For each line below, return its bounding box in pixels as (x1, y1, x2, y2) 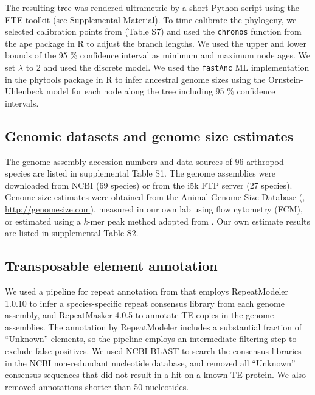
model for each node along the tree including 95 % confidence (46, 85, 275, 97)
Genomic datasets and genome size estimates (5, 126, 294, 145)
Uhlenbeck (5, 85, 44, 97)
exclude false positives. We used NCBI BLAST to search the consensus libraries (5, 344, 302, 357)
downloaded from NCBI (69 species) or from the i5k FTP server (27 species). (5, 178, 292, 191)
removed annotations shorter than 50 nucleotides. (5, 380, 189, 393)
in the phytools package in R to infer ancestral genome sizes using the (5, 72, 266, 85)
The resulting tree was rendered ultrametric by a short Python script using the (5, 1, 299, 13)
